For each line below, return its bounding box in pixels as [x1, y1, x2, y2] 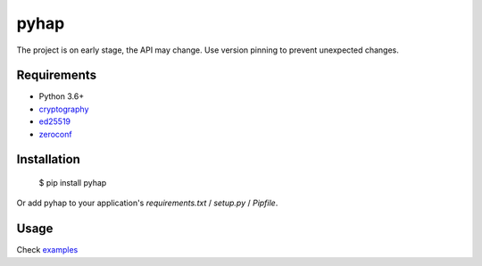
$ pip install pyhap [38, 178, 107, 188]
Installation [16, 152, 80, 167]
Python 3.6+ [38, 91, 85, 102]
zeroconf [38, 129, 72, 139]
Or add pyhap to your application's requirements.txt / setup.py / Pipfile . [16, 197, 278, 209]
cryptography [38, 104, 89, 114]
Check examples [16, 245, 79, 255]
